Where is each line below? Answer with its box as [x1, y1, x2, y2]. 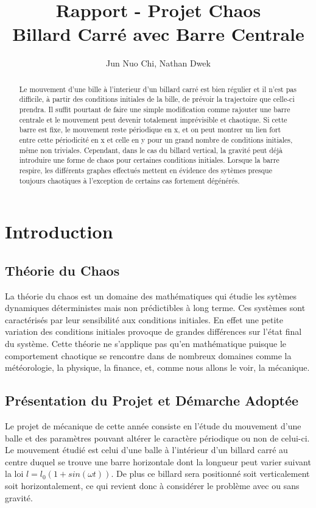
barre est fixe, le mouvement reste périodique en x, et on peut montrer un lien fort [19, 124, 281, 135]
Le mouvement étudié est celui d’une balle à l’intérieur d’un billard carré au [5, 443, 288, 456]
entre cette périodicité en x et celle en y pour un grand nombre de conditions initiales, [19, 134, 293, 145]
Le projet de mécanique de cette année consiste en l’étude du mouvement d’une [5, 420, 301, 432]
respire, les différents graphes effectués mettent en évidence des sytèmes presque [19, 165, 272, 175]
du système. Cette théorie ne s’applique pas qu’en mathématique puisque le [5, 337, 287, 350]
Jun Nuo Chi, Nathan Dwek [106, 57, 211, 70]
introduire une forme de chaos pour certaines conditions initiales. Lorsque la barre [19, 155, 279, 165]
